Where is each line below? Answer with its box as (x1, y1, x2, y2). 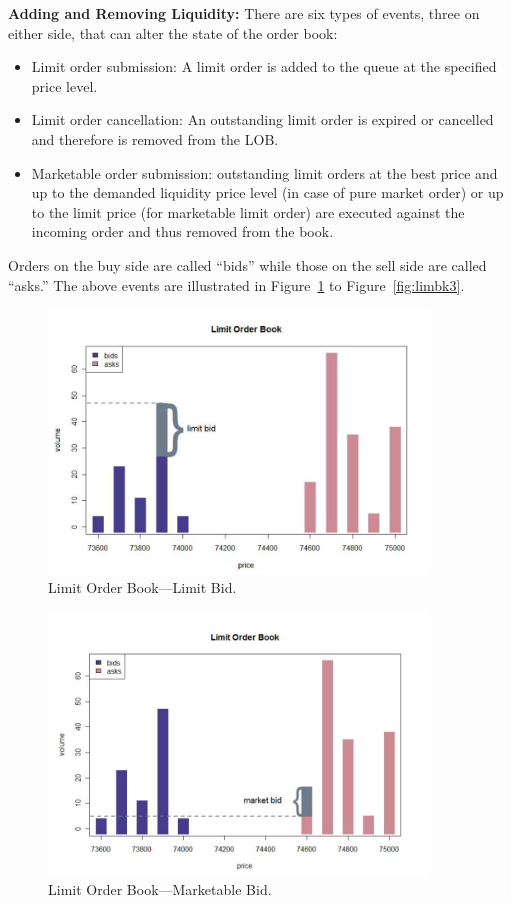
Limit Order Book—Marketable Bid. (48, 879, 272, 900)
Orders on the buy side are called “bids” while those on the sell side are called (8, 254, 487, 275)
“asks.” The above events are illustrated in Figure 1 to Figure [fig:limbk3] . (8, 274, 465, 295)
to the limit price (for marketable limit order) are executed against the (31, 201, 465, 222)
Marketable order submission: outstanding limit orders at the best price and (31, 162, 498, 183)
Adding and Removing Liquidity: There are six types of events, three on (8, 3, 480, 23)
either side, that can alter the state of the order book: (8, 22, 338, 43)
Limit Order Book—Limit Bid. (48, 577, 237, 598)
